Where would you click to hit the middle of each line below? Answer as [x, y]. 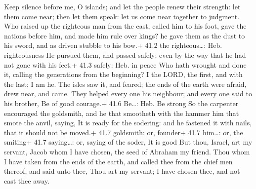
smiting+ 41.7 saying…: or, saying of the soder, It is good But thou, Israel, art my [128, 142]
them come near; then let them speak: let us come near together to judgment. [122, 16]
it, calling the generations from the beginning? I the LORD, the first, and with [123, 74]
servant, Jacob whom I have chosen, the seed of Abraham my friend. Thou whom [127, 151]
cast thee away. [27, 180]
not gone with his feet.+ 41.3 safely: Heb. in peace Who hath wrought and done [125, 64]
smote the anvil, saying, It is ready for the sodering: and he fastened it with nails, [128, 123]
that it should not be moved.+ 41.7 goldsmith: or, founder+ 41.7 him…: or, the [124, 132]
